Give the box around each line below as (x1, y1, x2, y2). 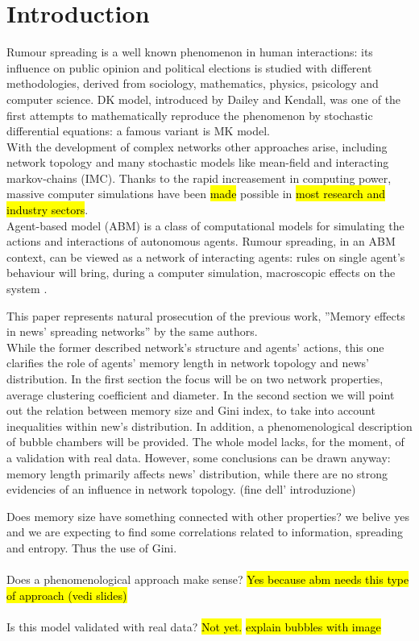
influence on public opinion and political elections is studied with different (6, 59, 372, 76)
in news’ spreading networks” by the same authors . (6, 323, 258, 340)
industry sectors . (6, 201, 89, 218)
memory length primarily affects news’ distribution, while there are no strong (6, 465, 388, 482)
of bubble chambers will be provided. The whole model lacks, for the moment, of (6, 433, 404, 450)
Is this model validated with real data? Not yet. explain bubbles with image (6, 618, 381, 635)
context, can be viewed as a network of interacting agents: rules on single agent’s (6, 248, 405, 265)
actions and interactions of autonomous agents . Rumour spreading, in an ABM (6, 233, 396, 250)
